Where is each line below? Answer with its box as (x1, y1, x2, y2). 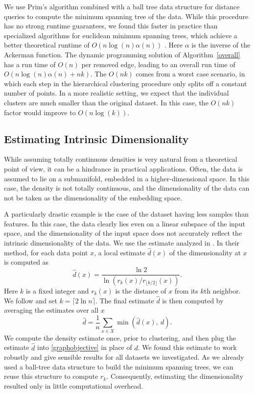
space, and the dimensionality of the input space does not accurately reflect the (4, 228, 242, 238)
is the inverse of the (191, 40, 251, 50)
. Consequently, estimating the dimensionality (106, 371, 243, 381)
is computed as (4, 257, 49, 267)
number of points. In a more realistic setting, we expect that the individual (4, 88, 229, 98)
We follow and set (4, 295, 57, 305)
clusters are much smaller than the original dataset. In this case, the (4, 97, 208, 107)
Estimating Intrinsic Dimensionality (4, 131, 189, 146)
